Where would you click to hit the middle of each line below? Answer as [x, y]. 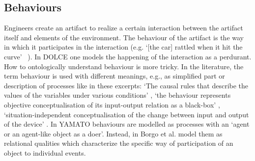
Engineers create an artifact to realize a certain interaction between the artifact [124, 28]
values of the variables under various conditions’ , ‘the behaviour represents [117, 95]
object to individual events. [45, 152]
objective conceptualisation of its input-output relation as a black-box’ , [112, 104]
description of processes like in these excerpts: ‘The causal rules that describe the [126, 85]
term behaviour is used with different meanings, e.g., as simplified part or [114, 76]
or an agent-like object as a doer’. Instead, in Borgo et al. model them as [113, 133]
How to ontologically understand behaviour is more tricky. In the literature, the [124, 66]
